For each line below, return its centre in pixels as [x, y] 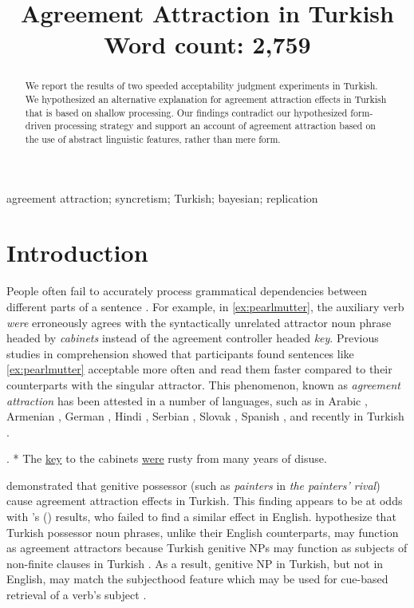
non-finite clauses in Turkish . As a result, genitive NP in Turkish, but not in [195, 563]
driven [38, 126]
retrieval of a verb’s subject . [77, 595]
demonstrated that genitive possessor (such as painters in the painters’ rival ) [193, 485]
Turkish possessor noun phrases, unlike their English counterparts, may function [203, 532]
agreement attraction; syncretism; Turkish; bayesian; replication [162, 197]
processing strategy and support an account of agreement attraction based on [215, 126]
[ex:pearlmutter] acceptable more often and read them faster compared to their [199, 369]
